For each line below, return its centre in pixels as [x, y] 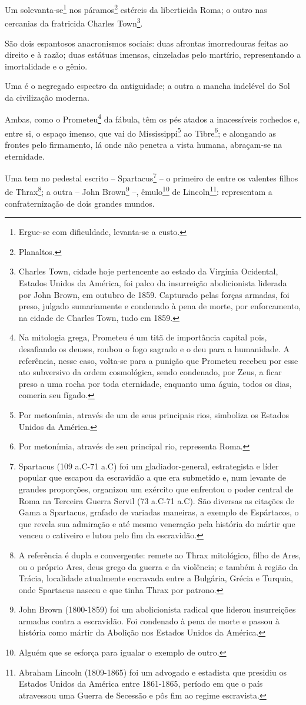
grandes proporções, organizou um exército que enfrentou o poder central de [156, 489]
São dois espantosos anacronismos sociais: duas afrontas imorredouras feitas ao [147, 43]
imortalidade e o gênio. [46, 66]
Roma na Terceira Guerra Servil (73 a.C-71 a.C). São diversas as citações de [156, 500]
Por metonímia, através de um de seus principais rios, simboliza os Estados [154, 414]
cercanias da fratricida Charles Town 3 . [74, 22]
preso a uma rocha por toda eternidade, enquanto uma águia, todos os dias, [155, 383]
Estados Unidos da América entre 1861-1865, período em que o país [141, 684]
